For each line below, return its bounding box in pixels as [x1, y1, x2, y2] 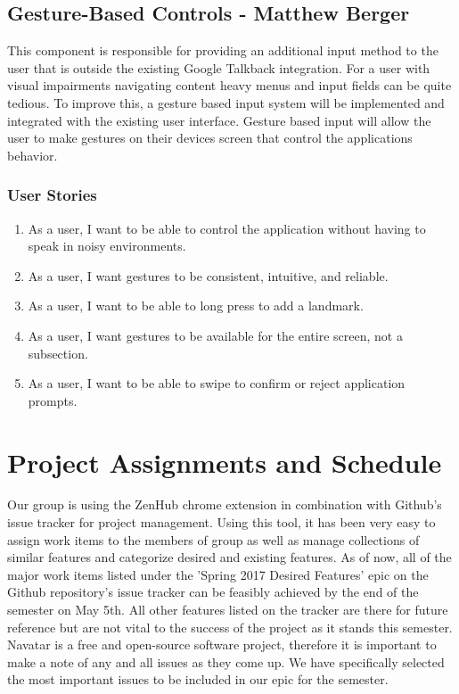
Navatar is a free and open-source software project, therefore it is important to [7, 635, 437, 654]
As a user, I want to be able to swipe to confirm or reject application [28, 374, 406, 392]
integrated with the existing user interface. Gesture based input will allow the [7, 111, 431, 129]
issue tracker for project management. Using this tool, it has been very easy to [7, 513, 436, 532]
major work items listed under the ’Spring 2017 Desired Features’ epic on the [7, 565, 429, 583]
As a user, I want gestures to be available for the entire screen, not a [28, 326, 403, 344]
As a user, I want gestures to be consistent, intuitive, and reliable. [28, 266, 389, 285]
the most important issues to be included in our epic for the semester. [7, 670, 389, 689]
